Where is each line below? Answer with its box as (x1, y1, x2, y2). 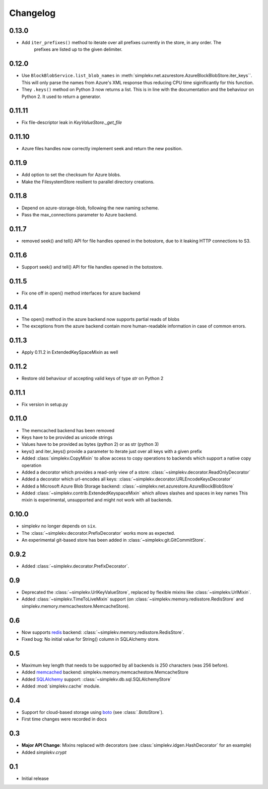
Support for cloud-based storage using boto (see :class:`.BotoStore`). (21, 709, 164, 715)
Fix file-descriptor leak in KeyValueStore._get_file (21, 119, 122, 125)
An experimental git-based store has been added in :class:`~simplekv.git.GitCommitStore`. (21, 537, 206, 543)
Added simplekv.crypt (21, 749, 67, 755)
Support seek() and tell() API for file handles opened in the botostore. (21, 264, 163, 270)
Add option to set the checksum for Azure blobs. (21, 172, 121, 178)
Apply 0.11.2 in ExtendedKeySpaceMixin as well (21, 349, 119, 355)
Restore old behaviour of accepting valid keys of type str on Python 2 (21, 375, 164, 381)
